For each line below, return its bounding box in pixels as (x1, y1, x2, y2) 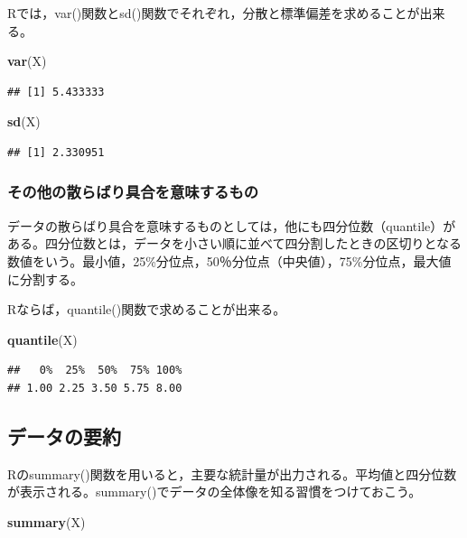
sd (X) (7, 112, 41, 131)
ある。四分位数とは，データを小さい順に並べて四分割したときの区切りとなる (7, 234, 462, 253)
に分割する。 (7, 269, 83, 288)
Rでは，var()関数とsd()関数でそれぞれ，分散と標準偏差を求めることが (7, 4, 420, 22)
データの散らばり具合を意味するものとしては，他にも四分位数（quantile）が (7, 216, 456, 235)
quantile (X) (7, 329, 78, 348)
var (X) (7, 51, 47, 70)
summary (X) (7, 512, 86, 531)
